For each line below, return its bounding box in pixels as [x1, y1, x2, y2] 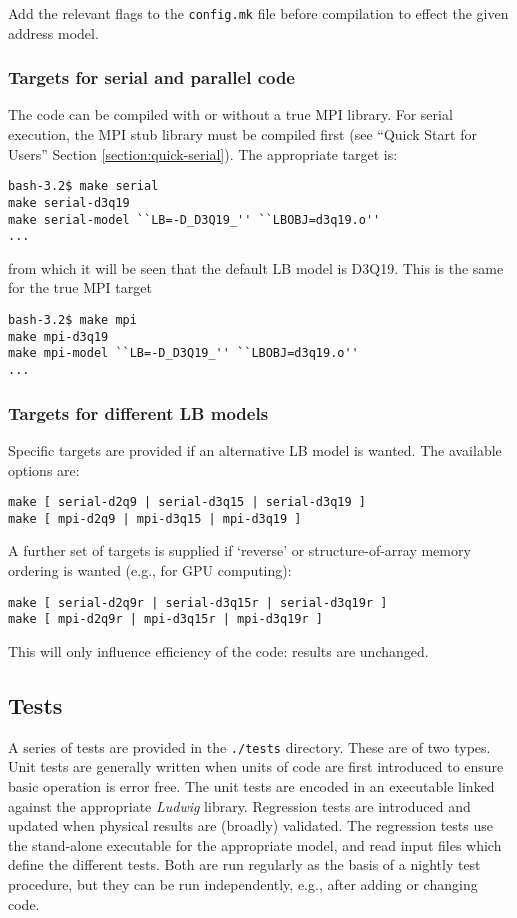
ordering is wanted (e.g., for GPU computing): [8, 560, 292, 580]
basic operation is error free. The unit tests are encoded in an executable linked [8, 775, 495, 796]
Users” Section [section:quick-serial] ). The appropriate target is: [8, 143, 398, 164]
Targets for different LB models [8, 400, 269, 425]
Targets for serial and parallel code [8, 65, 295, 90]
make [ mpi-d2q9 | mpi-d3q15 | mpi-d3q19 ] [8, 511, 302, 526]
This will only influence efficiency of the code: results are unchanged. [8, 640, 429, 661]
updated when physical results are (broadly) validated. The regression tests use [8, 815, 493, 836]
